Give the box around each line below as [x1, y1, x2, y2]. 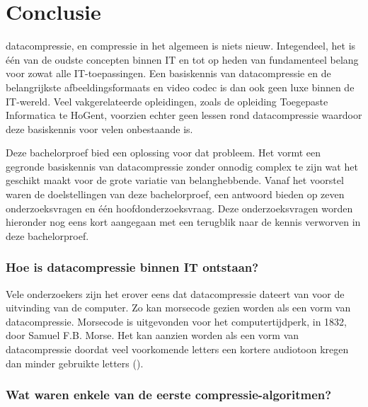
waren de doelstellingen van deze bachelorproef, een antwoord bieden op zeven [6, 187, 345, 202]
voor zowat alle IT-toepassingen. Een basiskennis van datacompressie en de [6, 66, 331, 81]
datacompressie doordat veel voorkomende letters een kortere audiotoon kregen [6, 342, 349, 357]
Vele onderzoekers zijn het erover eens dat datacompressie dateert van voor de [6, 286, 345, 301]
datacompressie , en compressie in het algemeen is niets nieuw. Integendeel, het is [6, 38, 356, 53]
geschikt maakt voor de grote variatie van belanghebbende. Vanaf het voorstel [6, 173, 344, 188]
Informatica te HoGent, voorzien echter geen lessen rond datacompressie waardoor [6, 108, 362, 122]
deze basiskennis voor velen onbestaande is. [6, 121, 193, 136]
